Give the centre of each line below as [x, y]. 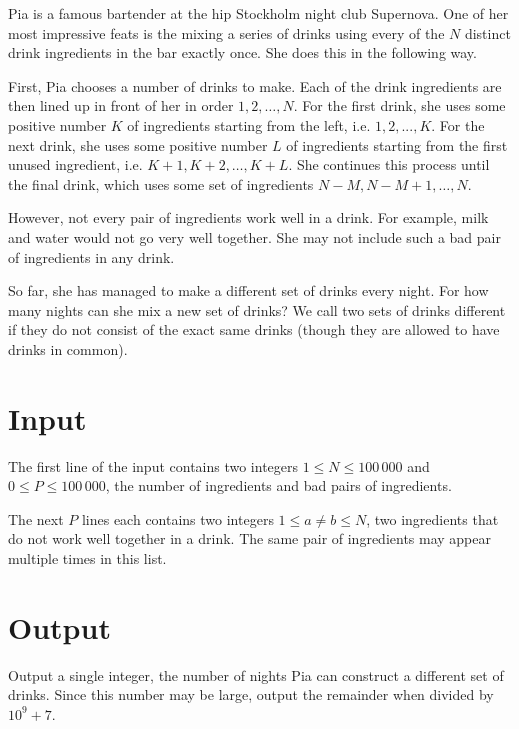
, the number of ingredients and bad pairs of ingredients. [278, 485]
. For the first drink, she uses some [399, 105]
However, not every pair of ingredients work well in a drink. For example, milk [248, 217]
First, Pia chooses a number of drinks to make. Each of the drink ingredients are [255, 85]
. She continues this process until [389, 164]
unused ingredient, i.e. [75, 164]
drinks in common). [68, 348]
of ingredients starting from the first [397, 144]
